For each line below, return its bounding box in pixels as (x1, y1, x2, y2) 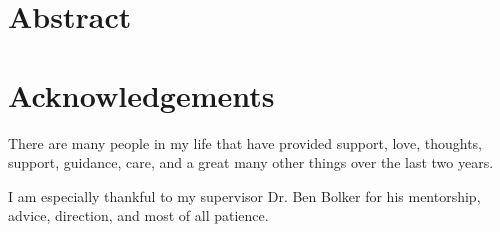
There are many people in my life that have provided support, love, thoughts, (8, 132, 482, 153)
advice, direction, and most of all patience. (8, 205, 269, 226)
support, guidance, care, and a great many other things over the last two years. (8, 152, 494, 173)
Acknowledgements (8, 74, 275, 115)
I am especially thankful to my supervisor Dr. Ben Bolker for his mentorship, (8, 185, 481, 206)
